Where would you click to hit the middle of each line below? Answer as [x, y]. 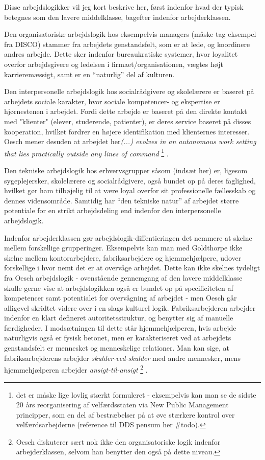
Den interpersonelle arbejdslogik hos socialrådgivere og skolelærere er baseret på [129, 91]
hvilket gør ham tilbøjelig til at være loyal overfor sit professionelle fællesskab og [130, 190]
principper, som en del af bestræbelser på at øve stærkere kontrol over [125, 414]
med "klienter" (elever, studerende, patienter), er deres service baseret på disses [128, 121]
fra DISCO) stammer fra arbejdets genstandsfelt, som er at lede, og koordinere [127, 44]
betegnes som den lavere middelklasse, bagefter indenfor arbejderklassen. [117, 17]
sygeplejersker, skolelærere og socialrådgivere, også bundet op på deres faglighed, [130, 180]
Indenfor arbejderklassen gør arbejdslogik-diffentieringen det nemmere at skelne [128, 237]
